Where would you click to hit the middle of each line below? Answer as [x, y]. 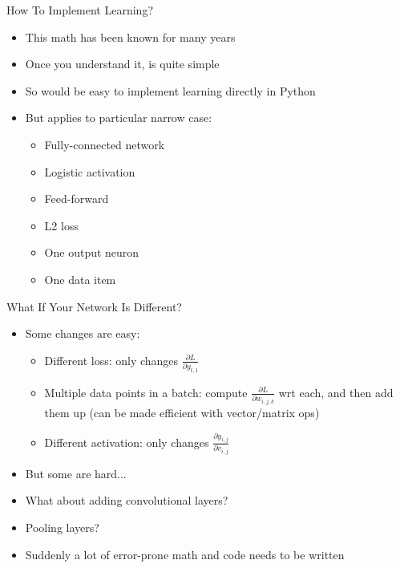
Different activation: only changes [127, 442]
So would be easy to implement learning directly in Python [170, 90]
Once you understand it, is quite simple [122, 64]
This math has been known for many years [130, 37]
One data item [80, 279]
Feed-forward [77, 199]
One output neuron [92, 252]
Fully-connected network [105, 144]
